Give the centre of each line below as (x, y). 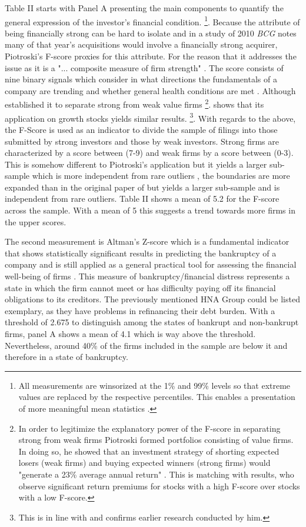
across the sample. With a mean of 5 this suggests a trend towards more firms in (150, 210)
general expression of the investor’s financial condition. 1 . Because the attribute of (152, 21)
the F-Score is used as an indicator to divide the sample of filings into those (141, 129)
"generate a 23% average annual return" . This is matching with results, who (156, 474)
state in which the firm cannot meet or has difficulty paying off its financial (140, 287)
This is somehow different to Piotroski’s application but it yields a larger (136, 164)
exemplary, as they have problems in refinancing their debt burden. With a (140, 310)
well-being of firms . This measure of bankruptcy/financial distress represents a (147, 276)
